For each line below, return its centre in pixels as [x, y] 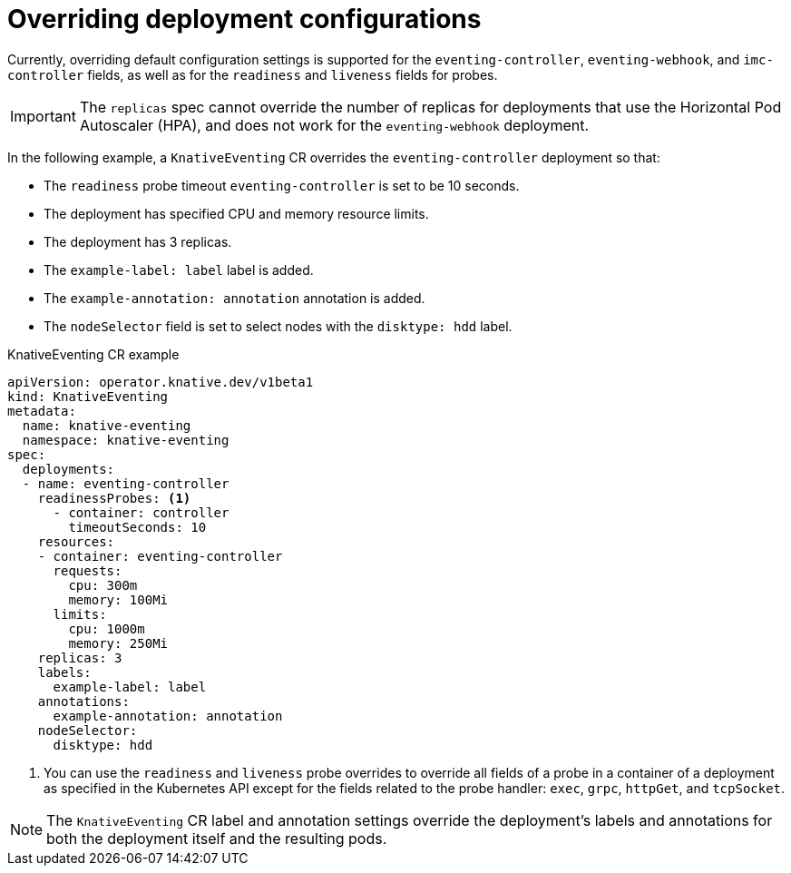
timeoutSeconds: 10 [137, 527]
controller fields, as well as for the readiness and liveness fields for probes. [253, 74]
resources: [76, 541]
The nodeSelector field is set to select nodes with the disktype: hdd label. [278, 326]
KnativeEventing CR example [93, 354]
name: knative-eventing [107, 425]
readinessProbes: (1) [114, 498]
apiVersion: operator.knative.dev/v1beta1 [161, 382]
